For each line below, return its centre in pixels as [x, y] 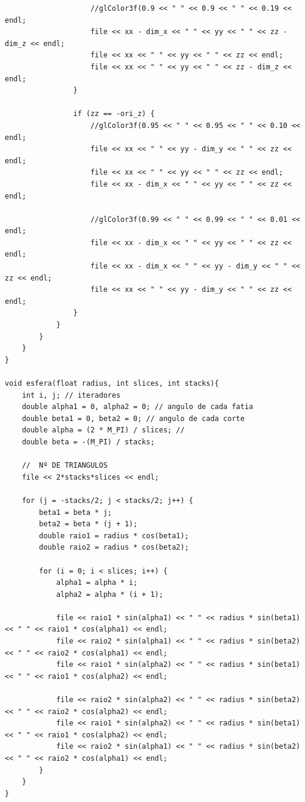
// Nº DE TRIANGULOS [65, 466]
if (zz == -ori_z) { [114, 114]
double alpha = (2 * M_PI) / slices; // [103, 430]
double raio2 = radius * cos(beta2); [114, 548]
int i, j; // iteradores [71, 395]
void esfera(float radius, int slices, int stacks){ [112, 383]
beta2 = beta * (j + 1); [88, 524]
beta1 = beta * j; [75, 512]
